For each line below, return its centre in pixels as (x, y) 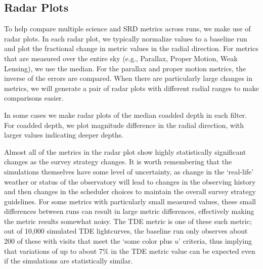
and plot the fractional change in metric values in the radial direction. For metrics (131, 48)
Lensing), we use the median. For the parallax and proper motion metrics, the (125, 68)
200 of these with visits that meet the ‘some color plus (88, 241)
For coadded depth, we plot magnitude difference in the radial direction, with (124, 125)
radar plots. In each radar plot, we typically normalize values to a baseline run (126, 38)
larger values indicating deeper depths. (64, 135)
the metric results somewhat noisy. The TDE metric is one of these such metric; (128, 221)
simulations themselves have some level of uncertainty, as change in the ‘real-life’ (129, 171)
